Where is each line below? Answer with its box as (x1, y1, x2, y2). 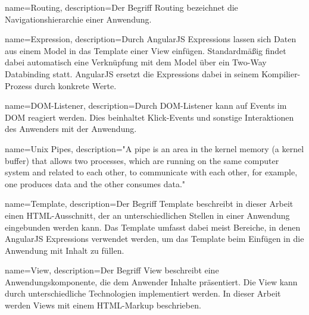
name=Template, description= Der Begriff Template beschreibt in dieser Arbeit (5, 197, 294, 210)
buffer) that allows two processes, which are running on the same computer (5, 154, 279, 166)
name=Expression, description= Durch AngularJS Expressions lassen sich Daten (5, 33, 296, 45)
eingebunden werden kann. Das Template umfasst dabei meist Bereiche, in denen (5, 220, 301, 233)
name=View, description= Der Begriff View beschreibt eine (5, 264, 219, 276)
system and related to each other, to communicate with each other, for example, (5, 166, 298, 178)
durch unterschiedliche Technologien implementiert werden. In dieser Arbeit (5, 287, 281, 300)
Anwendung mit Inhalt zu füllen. (5, 244, 124, 256)
